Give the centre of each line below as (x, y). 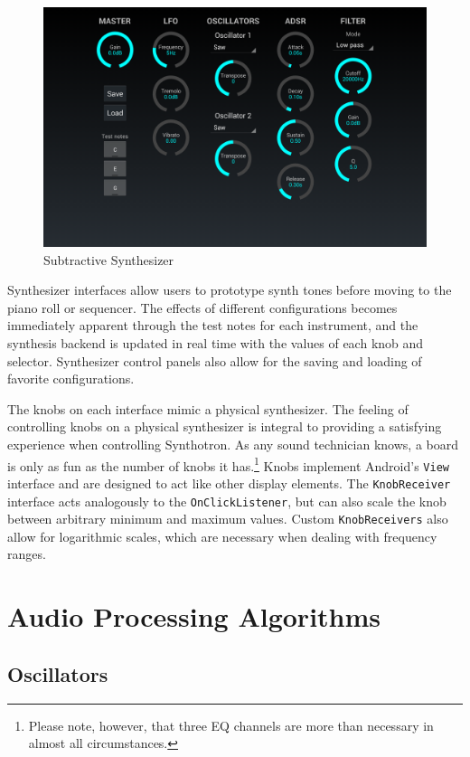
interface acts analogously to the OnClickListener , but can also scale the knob (227, 501)
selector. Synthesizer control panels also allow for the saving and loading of (215, 360)
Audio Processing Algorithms (194, 616)
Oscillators (58, 673)
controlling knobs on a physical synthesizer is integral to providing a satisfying (225, 426)
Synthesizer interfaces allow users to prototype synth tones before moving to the (230, 290)
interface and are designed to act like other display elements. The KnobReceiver (229, 483)
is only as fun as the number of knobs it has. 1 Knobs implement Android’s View (228, 464)
